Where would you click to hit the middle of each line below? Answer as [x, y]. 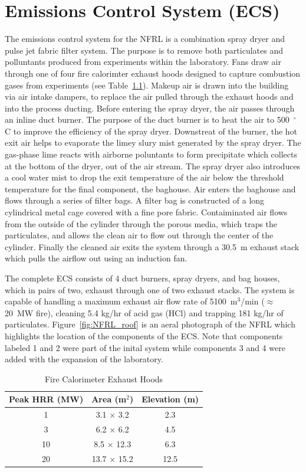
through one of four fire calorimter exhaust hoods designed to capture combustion [153, 73]
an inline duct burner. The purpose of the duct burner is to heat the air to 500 [147, 119]
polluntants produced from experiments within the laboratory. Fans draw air [143, 62]
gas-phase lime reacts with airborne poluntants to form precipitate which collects [151, 154]
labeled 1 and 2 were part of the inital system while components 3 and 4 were [145, 347]
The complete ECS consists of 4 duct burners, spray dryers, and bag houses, [142, 278]
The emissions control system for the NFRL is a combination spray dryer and [145, 39]
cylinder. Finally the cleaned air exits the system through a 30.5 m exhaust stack [152, 246]
